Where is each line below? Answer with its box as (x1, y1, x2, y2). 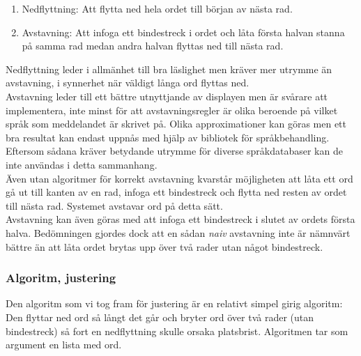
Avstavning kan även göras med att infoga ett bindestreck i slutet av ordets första (6, 212, 355, 226)
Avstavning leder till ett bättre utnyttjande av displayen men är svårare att (6, 88, 328, 103)
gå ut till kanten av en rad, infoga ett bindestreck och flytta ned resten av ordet (6, 185, 347, 199)
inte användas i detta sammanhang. (6, 157, 158, 171)
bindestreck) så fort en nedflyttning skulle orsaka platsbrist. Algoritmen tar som (6, 323, 348, 338)
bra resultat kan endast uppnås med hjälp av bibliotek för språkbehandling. (6, 130, 330, 144)
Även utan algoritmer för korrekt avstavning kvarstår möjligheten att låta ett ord (6, 171, 353, 185)
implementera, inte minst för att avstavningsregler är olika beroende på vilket (6, 102, 338, 117)
